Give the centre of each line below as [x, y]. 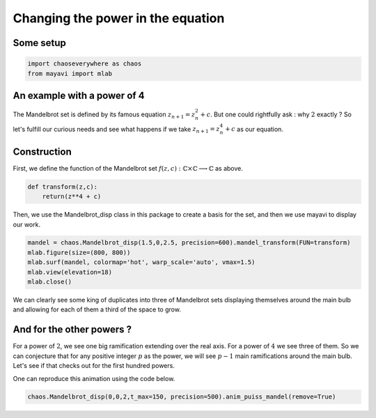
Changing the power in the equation [119, 18]
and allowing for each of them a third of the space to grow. [97, 309]
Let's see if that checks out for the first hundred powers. [94, 366]
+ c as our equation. [254, 129]
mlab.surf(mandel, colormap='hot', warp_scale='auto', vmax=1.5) [141, 262]
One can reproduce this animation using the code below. [94, 378]
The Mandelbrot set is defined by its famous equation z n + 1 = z [104, 115]
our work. [27, 224]
